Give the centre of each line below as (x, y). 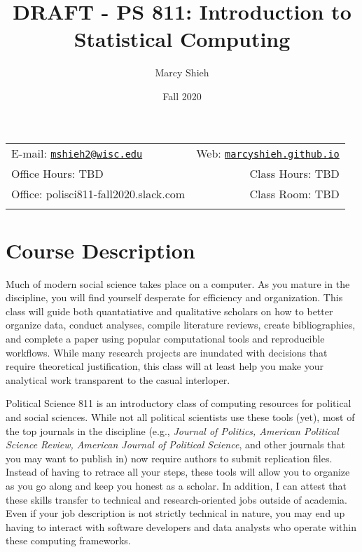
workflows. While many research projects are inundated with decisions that (167, 352)
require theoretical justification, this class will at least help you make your (165, 366)
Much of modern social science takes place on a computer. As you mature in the (178, 283)
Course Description (100, 250)
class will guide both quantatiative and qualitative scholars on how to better (169, 311)
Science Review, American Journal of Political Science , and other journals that (175, 444)
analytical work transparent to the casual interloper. (118, 379)
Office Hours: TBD (57, 173)
